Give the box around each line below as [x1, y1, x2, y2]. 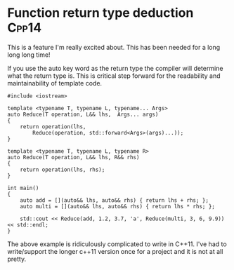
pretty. [7, 255, 27, 263]
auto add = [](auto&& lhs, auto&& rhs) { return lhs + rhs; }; [20, 196, 209, 204]
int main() [7, 184, 39, 191]
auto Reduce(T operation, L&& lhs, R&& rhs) [7, 154, 140, 161]
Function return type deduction [7, 5, 194, 21]
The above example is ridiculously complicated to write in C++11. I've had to [7, 240, 227, 248]
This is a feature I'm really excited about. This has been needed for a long [7, 43, 221, 51]
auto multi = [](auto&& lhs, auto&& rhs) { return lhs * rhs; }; [20, 203, 216, 210]
